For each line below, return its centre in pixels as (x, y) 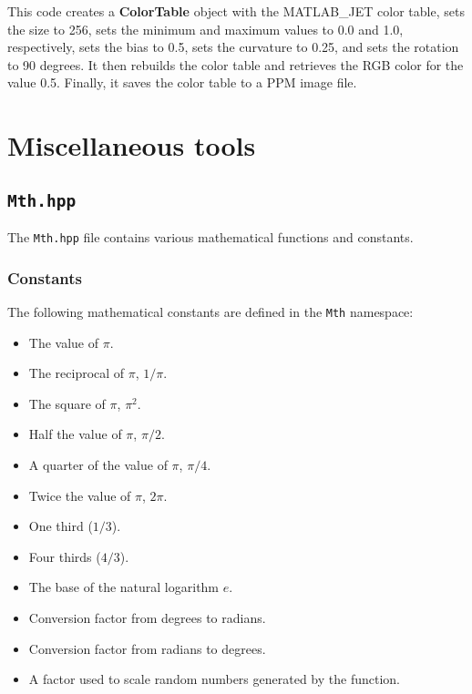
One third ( (61, 526)
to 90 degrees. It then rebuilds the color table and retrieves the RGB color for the (236, 64)
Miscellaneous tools (132, 145)
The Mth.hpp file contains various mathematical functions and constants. (210, 237)
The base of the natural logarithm (124, 587)
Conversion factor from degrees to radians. (147, 617)
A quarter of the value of (98, 465)
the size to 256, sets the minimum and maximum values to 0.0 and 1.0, (205, 29)
